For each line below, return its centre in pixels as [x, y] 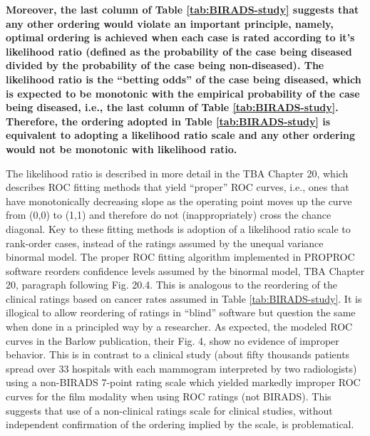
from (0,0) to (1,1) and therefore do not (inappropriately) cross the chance [169, 215]
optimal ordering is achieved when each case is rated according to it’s [180, 37]
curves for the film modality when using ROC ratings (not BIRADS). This [169, 396]
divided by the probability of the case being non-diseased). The [165, 65]
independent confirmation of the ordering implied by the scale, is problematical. [180, 424]
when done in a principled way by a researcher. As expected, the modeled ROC [179, 327]
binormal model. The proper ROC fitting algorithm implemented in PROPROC [180, 257]
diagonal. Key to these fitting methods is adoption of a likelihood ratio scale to [178, 228]
